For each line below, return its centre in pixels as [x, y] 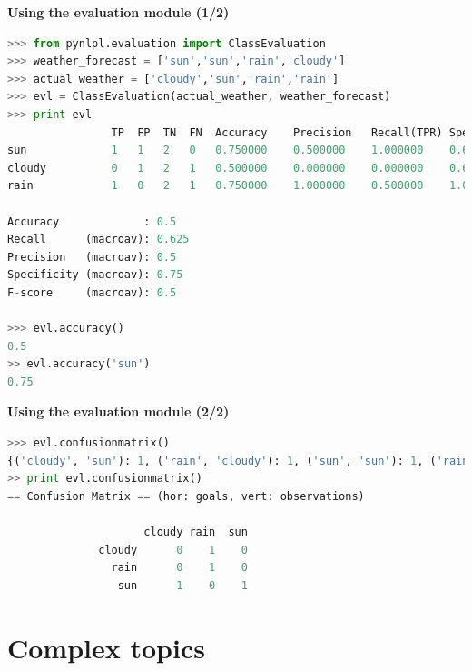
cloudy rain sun [196, 532]
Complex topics [106, 647]
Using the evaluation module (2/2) [118, 411]
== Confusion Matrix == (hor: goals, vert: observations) [186, 496]
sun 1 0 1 [182, 585]
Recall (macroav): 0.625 [98, 240]
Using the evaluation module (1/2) [118, 12]
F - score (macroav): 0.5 [92, 292]
